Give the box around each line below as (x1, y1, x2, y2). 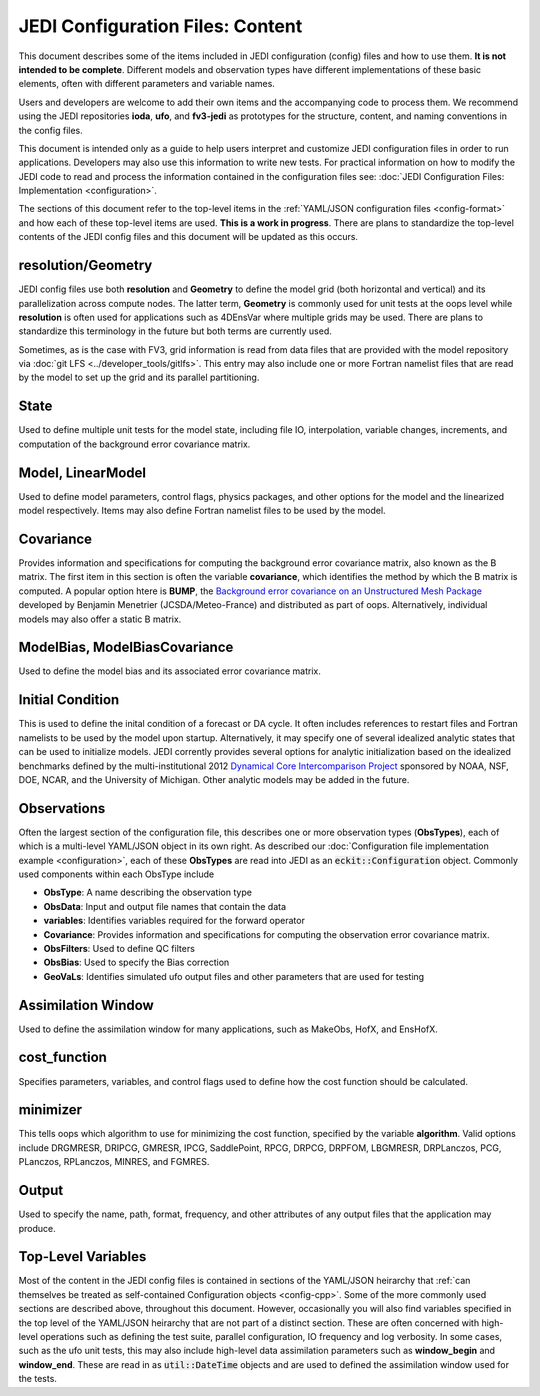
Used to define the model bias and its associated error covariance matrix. (18, 665, 322, 677)
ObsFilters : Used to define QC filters (43, 942, 195, 954)
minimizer (18, 1101, 83, 1119)
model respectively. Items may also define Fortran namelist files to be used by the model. (18, 505, 386, 517)
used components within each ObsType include (18, 868, 215, 880)
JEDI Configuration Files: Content (18, 15, 303, 37)
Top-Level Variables (18, 1248, 147, 1265)
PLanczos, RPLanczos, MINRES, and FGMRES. (18, 1156, 210, 1168)
